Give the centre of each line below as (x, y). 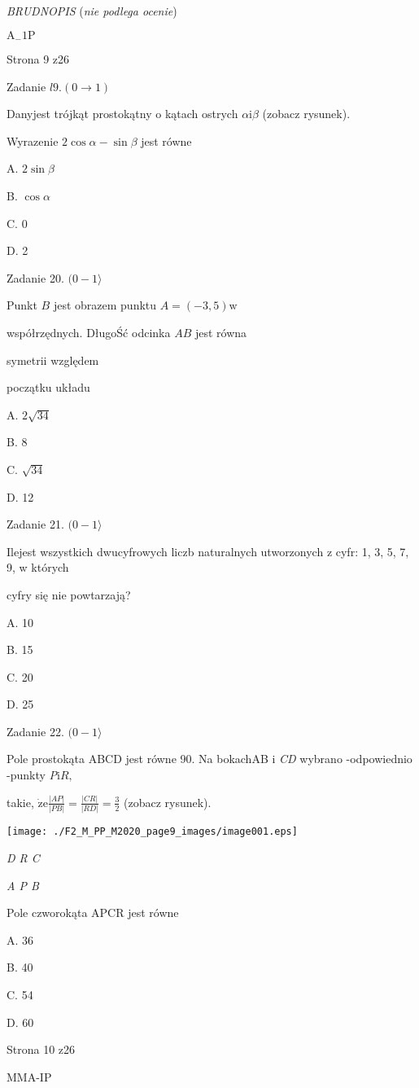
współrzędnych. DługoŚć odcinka (89, 332)
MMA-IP (29, 1076)
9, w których (38, 567)
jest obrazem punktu (105, 305)
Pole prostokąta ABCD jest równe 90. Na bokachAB (137, 759)
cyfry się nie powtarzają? (69, 594)
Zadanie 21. (35, 524)
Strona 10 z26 (41, 1049)
